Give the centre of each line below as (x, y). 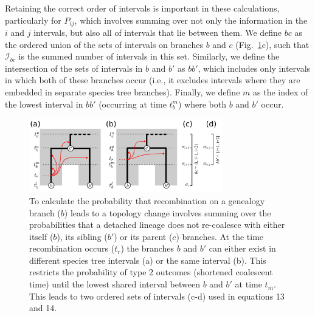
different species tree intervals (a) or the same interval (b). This (148, 260)
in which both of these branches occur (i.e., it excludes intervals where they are (153, 80)
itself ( (41, 236)
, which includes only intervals (254, 68)
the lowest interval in (44, 104)
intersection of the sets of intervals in (74, 68)
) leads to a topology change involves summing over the (168, 212)
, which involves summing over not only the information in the (191, 20)
